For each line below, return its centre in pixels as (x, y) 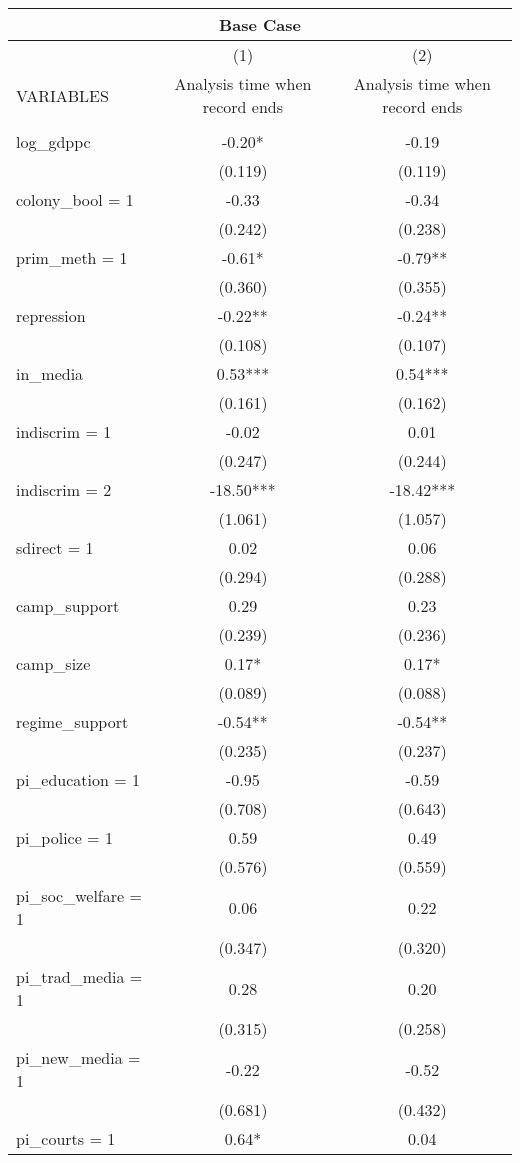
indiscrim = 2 (64, 489)
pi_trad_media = (79, 976)
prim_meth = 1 (72, 257)
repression (51, 315)
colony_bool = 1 (75, 199)
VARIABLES (62, 95)
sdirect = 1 (55, 547)
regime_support (72, 721)
